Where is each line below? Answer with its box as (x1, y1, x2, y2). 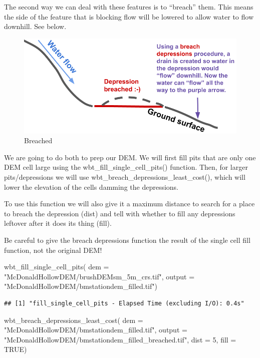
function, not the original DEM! (4, 244, 102, 255)
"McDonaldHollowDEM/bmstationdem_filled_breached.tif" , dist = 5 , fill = (4, 334, 236, 344)
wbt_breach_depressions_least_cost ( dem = (4, 314, 143, 325)
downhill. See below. (4, 21, 67, 32)
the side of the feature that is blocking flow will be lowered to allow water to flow (4, 11, 254, 22)
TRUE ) (4, 344, 27, 354)
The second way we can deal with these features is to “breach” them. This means (4, 2, 253, 12)
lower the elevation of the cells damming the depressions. (4, 181, 179, 192)
